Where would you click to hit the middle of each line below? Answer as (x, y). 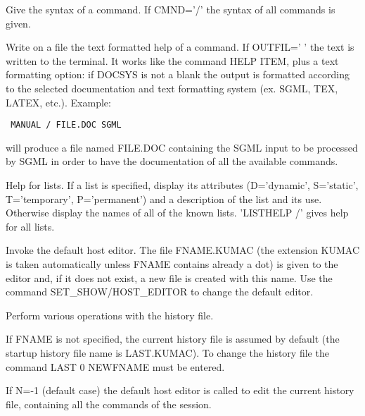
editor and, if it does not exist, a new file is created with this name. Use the (169, 277)
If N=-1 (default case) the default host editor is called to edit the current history (180, 390)
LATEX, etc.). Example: (58, 102)
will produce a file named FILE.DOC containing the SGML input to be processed (182, 147)
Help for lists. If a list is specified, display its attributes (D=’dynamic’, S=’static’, (182, 185)
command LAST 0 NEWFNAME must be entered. (115, 366)
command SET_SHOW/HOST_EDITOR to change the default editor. (160, 292)
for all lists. (30, 226)
